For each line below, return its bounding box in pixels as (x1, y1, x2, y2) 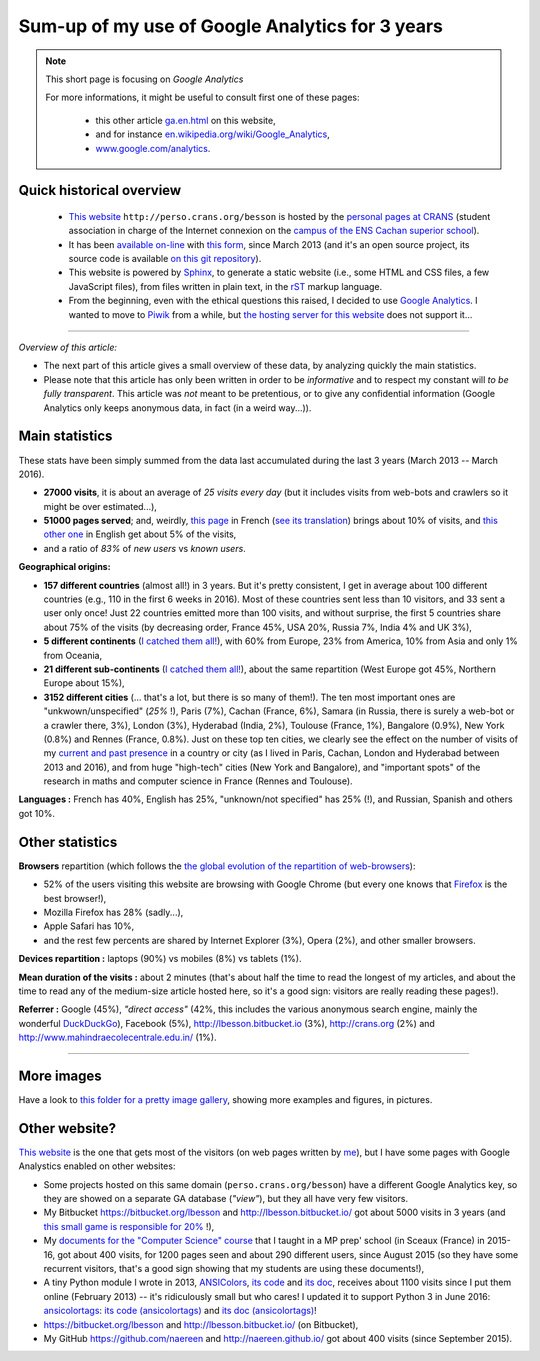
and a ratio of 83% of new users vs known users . (43, 542, 247, 554)
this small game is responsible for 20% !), (43, 1220, 215, 1232)
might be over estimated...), (43, 500, 157, 512)
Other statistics (18, 833, 118, 850)
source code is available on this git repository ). (68, 253, 262, 265)
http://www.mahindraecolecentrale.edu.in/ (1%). (18, 1031, 217, 1044)
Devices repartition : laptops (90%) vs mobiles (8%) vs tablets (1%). (18, 953, 302, 965)
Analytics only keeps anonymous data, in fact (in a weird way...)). (43, 401, 312, 414)
